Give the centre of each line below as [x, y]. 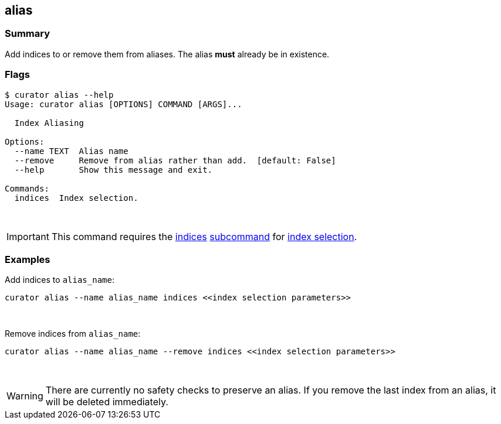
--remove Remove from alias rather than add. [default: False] [175, 160]
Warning [25, 396]
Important [28, 236]
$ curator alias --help [59, 95]
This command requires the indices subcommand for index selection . [204, 236]
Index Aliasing [49, 123]
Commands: [27, 188]
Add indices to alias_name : [60, 280]
